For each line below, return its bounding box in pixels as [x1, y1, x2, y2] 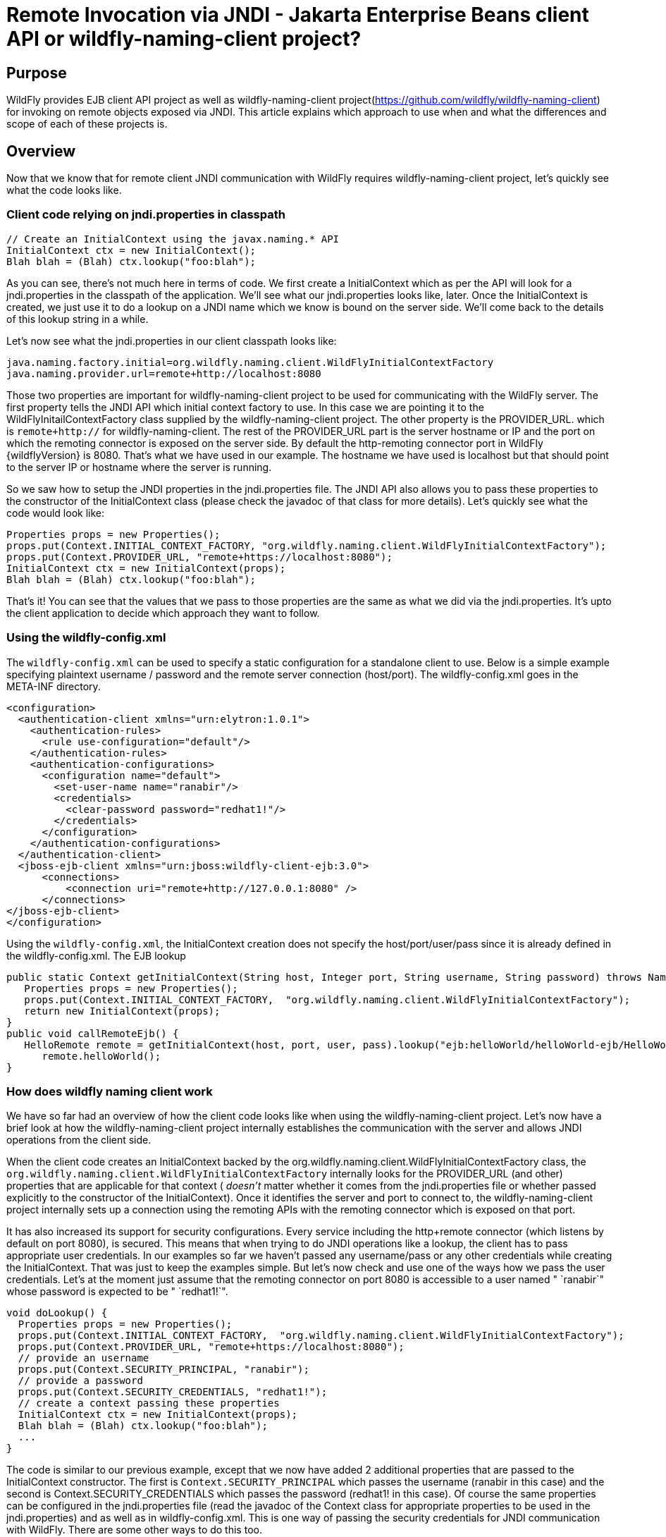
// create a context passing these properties [18, 1397, 280, 1409]
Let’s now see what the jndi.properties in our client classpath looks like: [6, 334, 337, 347]
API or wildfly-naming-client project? [6, 27, 362, 51]
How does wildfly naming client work [6, 1084, 213, 1098]
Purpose [6, 63, 67, 82]
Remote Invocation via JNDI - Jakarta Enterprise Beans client [6, 3, 589, 27]
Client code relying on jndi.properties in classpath [6, 207, 285, 222]
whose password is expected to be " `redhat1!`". [6, 1285, 228, 1298]
